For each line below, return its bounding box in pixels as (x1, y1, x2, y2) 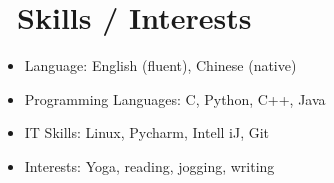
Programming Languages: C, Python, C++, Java (24, 88, 326, 109)
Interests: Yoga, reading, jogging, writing (24, 155, 275, 176)
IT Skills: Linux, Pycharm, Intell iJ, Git (24, 122, 270, 143)
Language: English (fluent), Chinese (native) (24, 55, 297, 76)
